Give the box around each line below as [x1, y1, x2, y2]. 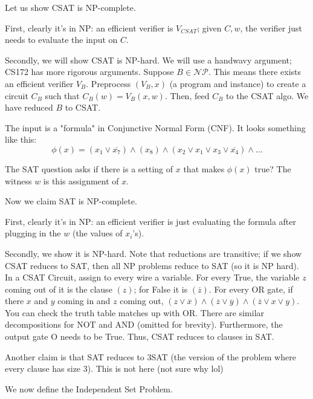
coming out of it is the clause [5, 282, 112, 295]
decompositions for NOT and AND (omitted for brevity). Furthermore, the [5, 318, 283, 331]
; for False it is [134, 282, 188, 295]
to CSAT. [65, 101, 101, 114]
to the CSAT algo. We [226, 89, 309, 102]
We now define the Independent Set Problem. [5, 382, 173, 395]
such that [45, 89, 80, 102]
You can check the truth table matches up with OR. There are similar [5, 306, 265, 319]
